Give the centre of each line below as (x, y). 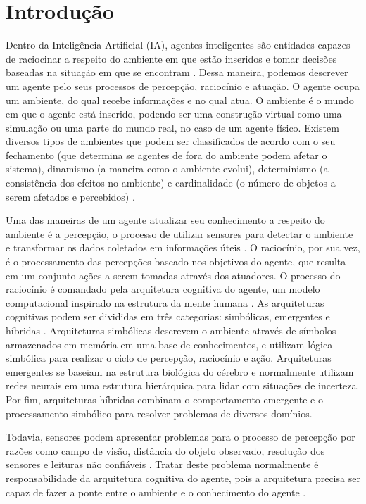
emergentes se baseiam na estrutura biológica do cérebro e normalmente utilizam (180, 371)
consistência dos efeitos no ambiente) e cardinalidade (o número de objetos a (171, 183)
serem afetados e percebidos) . (70, 196)
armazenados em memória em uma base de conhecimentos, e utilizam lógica (169, 344)
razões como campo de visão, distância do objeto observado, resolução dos (165, 450)
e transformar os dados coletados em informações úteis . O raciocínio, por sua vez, (183, 247)
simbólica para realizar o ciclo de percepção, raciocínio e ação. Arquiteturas (169, 358)
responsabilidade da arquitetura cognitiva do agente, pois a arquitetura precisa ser (183, 478)
